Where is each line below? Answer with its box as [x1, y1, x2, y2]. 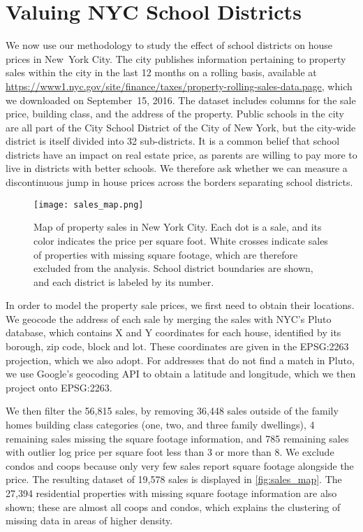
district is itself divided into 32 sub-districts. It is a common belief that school [6, 134, 340, 148]
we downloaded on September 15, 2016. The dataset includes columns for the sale [6, 92, 356, 107]
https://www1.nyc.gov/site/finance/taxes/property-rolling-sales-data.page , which [6, 78, 353, 93]
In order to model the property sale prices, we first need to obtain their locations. [6, 298, 355, 312]
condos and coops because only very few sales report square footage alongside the [6, 458, 354, 473]
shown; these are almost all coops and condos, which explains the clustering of [6, 499, 341, 514]
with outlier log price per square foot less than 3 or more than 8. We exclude [6, 445, 334, 459]
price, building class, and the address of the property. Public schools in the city [6, 106, 345, 121]
